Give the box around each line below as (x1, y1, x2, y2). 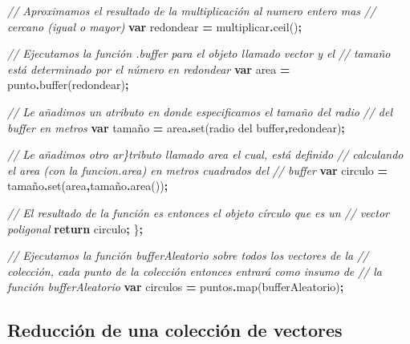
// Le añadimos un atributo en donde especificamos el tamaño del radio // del (7, 103, 393, 119)
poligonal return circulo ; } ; (7, 220, 143, 237)
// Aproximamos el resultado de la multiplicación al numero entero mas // (7, 2, 376, 18)
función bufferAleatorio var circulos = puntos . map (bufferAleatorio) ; (7, 278, 344, 295)
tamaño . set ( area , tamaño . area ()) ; (7, 177, 168, 194)
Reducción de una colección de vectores (7, 318, 343, 342)
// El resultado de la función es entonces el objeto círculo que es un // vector (7, 204, 389, 221)
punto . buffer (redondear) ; (7, 76, 129, 93)
